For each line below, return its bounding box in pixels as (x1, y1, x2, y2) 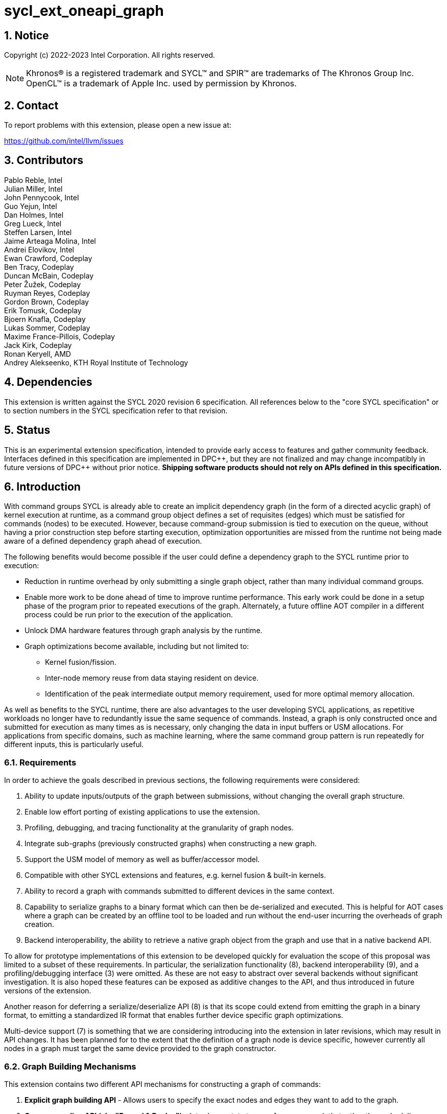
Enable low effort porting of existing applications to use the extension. (25, 807, 260, 817)
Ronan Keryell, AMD (4, 349, 71, 358)
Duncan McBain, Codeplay (4, 271, 93, 280)
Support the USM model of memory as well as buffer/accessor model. (25, 855, 260, 864)
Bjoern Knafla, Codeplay (4, 314, 86, 323)
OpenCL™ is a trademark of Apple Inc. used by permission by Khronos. (26, 78, 297, 89)
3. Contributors (4, 154, 83, 167)
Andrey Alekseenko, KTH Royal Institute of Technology (4, 358, 189, 367)
